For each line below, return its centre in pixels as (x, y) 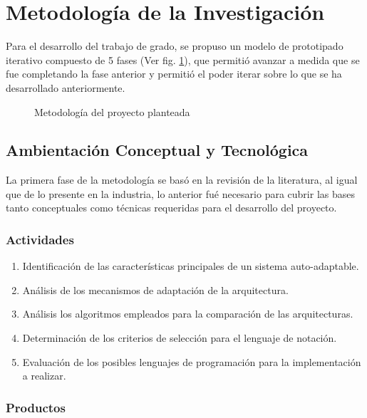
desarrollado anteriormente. (66, 87)
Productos (36, 407)
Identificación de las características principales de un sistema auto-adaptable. (191, 266)
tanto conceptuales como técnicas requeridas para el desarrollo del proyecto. (171, 208)
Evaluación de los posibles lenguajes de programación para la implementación (192, 361)
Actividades (40, 239)
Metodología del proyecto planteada (112, 111)
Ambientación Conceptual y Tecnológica (157, 150)
